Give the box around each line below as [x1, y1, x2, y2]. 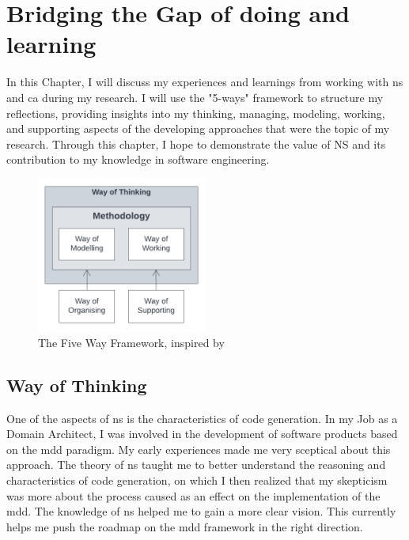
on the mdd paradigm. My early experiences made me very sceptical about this [6, 440, 391, 457]
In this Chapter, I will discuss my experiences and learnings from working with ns [6, 74, 403, 90]
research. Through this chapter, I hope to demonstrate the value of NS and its [6, 135, 386, 152]
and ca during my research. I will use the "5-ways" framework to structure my [6, 89, 384, 105]
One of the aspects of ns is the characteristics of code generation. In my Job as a [6, 410, 398, 426]
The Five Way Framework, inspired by [38, 334, 225, 350]
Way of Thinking [6, 372, 147, 397]
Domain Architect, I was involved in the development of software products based [6, 425, 398, 442]
